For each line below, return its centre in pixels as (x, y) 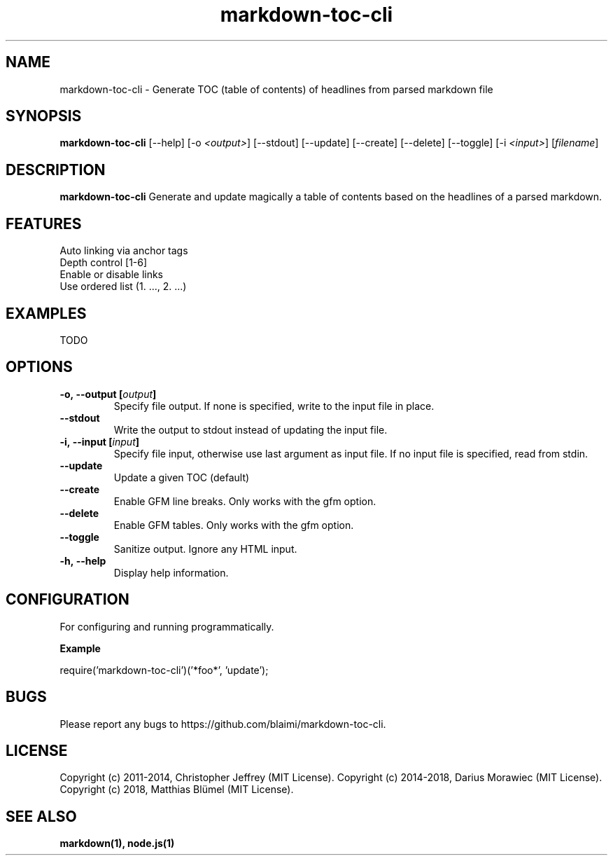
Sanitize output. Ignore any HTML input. (205, 549)
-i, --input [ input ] (100, 441)
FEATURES (44, 223)
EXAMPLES (46, 313)
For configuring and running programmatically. (167, 626)
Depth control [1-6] (104, 263)
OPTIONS (39, 367)
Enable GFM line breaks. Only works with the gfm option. (245, 501)
